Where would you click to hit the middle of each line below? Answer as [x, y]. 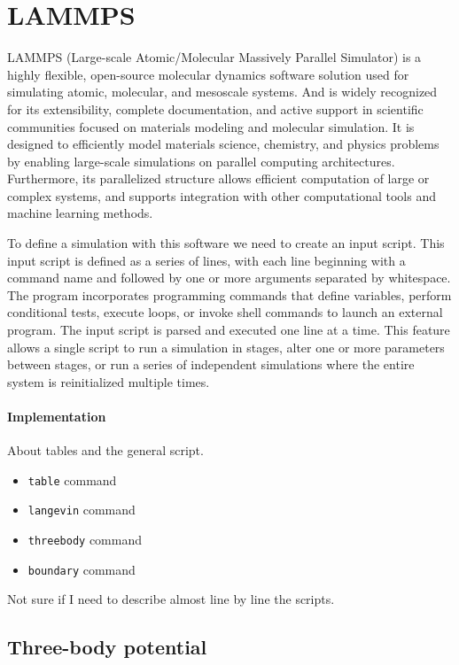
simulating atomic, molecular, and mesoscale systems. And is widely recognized [222, 92]
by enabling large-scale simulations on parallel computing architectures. [201, 161]
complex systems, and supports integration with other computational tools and [222, 195]
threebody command [85, 540]
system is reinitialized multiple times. [109, 381]
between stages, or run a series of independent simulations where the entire [211, 364]
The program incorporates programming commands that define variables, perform [229, 294]
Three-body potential [107, 647]
